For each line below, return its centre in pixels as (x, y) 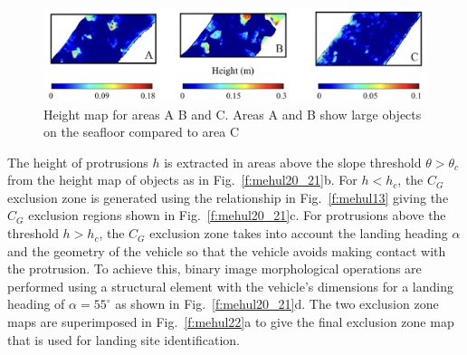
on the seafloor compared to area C (142, 132)
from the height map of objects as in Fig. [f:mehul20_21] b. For (182, 180)
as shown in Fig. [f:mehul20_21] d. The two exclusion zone (277, 304)
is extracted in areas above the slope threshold (293, 162)
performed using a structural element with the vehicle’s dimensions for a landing (230, 286)
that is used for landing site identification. (124, 339)
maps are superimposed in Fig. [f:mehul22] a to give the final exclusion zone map (231, 322)
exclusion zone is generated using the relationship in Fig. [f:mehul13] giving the (228, 197)
